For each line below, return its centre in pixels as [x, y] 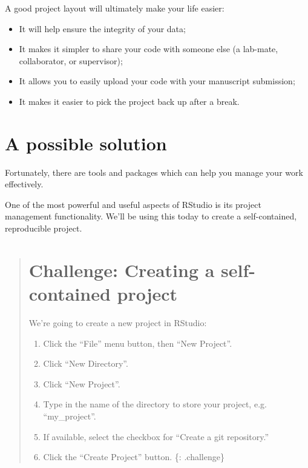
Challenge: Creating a [122, 269]
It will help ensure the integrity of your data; [102, 28]
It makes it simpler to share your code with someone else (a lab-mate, [149, 49]
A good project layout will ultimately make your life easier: [115, 8]
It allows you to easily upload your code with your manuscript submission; [157, 81]
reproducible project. [44, 228]
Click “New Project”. [82, 383]
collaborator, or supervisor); [71, 60]
